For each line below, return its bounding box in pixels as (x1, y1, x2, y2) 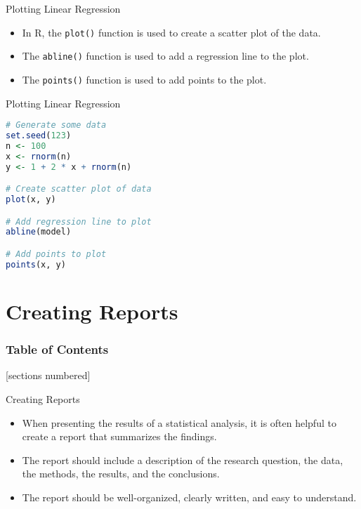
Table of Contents (6, 341, 109, 358)
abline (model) (6, 227, 72, 237)
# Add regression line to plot (6, 216, 152, 227)
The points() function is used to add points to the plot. (22, 72, 267, 86)
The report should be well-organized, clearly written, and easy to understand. (22, 489, 357, 504)
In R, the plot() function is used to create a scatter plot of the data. (22, 25, 321, 39)
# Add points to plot (6, 249, 107, 259)
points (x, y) (6, 259, 66, 270)
